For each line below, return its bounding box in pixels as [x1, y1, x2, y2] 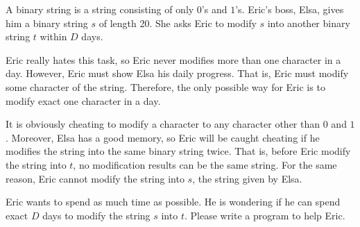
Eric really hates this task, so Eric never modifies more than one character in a [6, 52, 341, 67]
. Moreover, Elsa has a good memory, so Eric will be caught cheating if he [6, 130, 320, 144]
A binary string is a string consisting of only [6, 2, 194, 16]
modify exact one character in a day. [6, 93, 161, 108]
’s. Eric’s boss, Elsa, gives [235, 2, 344, 16]
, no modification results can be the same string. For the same [73, 157, 337, 171]
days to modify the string [42, 208, 151, 222]
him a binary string [6, 15, 88, 30]
